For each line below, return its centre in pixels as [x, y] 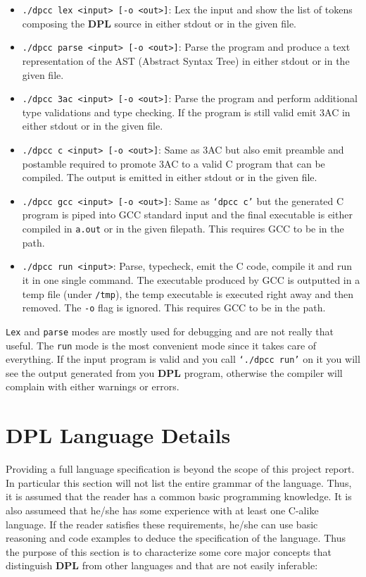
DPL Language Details [118, 435]
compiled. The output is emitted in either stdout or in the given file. [170, 177]
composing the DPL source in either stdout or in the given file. [159, 23]
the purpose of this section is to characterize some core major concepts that [169, 551]
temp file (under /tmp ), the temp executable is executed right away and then [188, 293]
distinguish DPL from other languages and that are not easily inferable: [162, 565]
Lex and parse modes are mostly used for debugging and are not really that [170, 331]
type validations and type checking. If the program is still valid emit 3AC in [186, 112]
